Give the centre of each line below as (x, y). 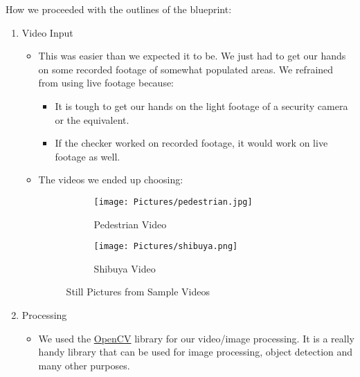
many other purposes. (84, 365)
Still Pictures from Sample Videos (138, 292)
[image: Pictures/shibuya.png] (166, 247)
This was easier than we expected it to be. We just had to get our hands (192, 56)
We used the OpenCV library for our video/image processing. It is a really (196, 338)
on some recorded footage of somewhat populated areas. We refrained (186, 69)
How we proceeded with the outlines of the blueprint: (119, 9)
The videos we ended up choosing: (111, 180)
